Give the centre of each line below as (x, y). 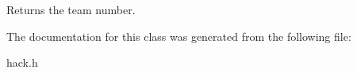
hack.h (22, 62)
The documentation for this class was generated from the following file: (179, 36)
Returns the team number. (71, 9)
